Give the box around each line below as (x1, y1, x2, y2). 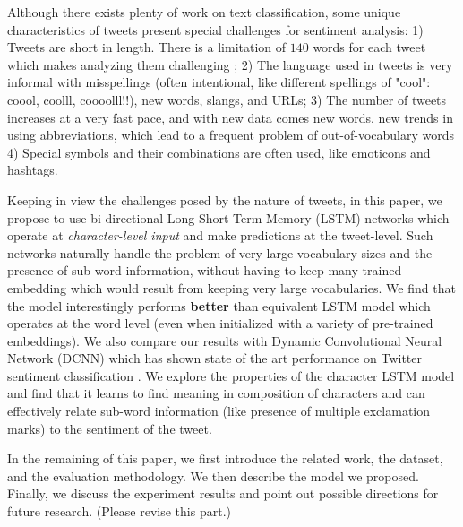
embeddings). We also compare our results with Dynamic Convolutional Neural (7, 331, 442, 350)
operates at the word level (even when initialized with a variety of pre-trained (7, 314, 433, 333)
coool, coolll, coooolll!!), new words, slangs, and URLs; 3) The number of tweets (7, 90, 447, 108)
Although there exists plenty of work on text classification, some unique (7, 3, 401, 21)
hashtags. (7, 160, 58, 179)
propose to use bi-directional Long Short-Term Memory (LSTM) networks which (7, 208, 450, 227)
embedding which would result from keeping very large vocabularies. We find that (7, 278, 456, 297)
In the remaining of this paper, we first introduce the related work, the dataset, (7, 449, 443, 468)
